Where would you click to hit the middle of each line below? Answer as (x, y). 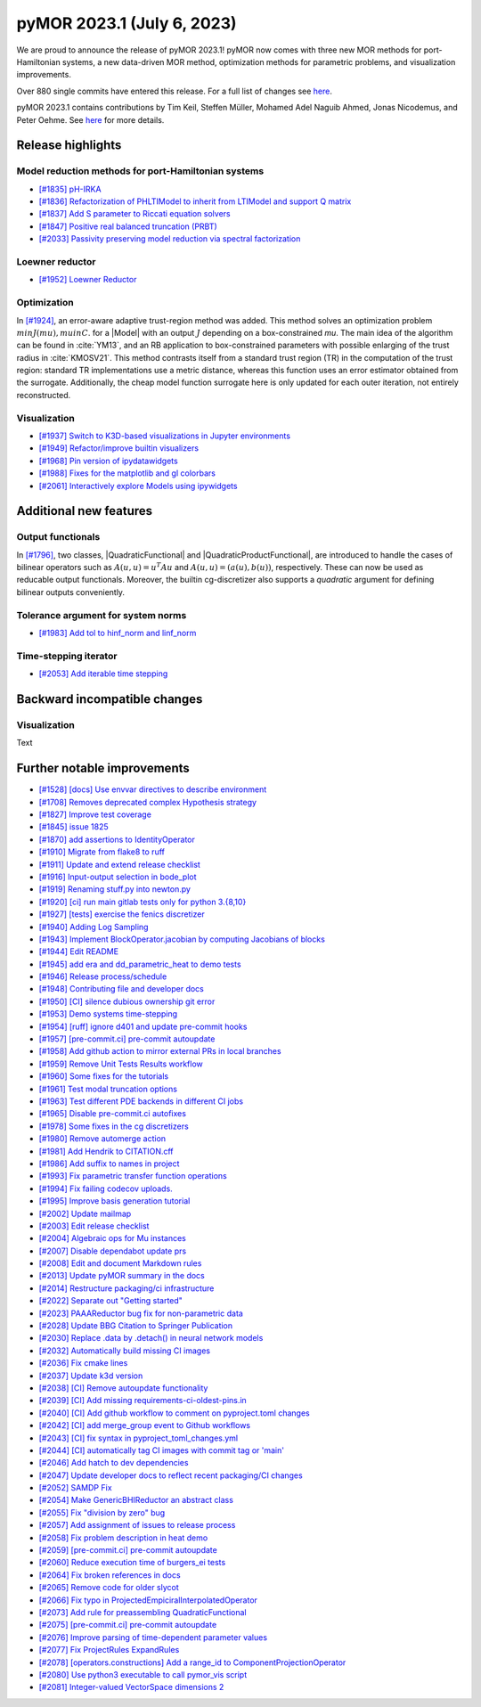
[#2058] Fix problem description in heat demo (123, 1538)
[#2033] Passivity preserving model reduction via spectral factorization (170, 239)
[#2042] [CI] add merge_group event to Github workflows (145, 1425)
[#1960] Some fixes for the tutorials (104, 1076)
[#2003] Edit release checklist (94, 1226)
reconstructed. (44, 395)
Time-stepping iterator (67, 656)
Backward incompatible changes (110, 699)
